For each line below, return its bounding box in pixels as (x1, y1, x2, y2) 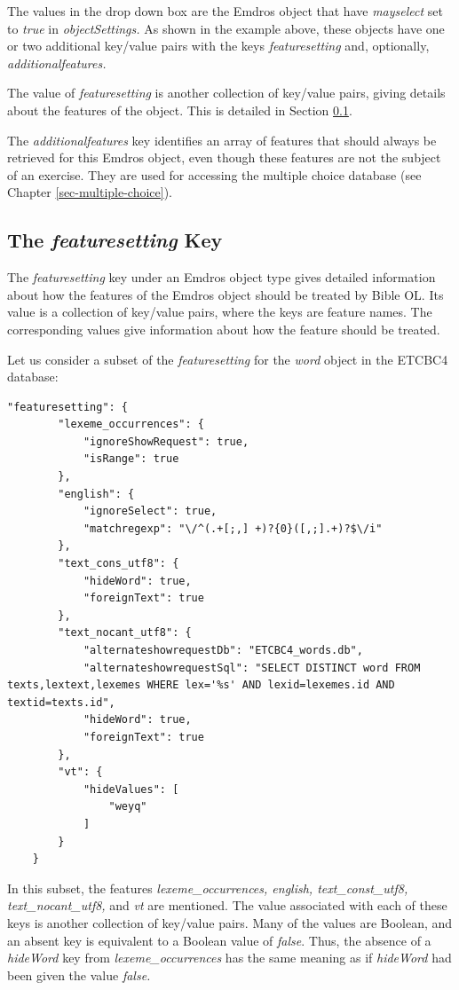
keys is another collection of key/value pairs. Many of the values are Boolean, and (7, 913, 453, 931)
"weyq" (108, 800, 147, 813)
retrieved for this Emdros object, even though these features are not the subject (7, 148, 441, 167)
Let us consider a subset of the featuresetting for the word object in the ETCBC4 (7, 350, 448, 368)
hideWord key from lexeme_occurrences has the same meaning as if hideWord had (7, 948, 452, 967)
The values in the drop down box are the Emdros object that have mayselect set (7, 2, 443, 20)
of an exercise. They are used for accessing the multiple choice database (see (7, 165, 422, 184)
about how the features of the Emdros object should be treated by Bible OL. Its (7, 285, 444, 303)
